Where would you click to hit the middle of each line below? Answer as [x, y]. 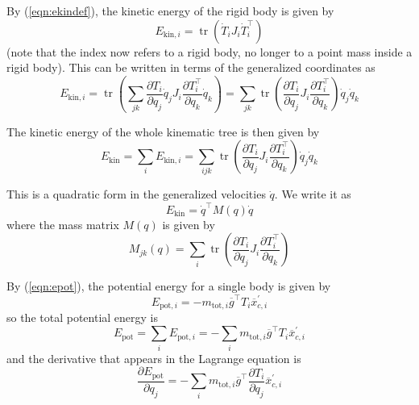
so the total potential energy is [83, 317]
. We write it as [313, 194]
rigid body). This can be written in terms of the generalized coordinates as [191, 67]
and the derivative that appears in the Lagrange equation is [154, 358]
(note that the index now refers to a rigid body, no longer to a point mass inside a [209, 51]
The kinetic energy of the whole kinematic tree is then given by [163, 131]
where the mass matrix [63, 224]
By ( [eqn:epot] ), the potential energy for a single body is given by [169, 286]
